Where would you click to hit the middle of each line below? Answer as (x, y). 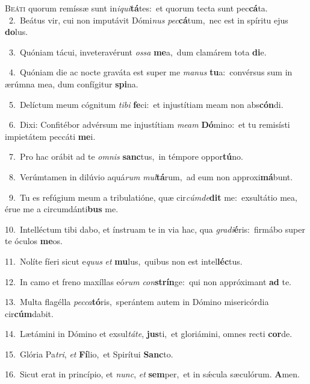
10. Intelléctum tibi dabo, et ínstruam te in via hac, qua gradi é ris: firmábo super (155, 229)
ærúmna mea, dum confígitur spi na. (72, 83)
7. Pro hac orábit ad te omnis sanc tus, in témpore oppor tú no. (126, 156)
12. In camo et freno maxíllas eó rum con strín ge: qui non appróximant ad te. (148, 281)
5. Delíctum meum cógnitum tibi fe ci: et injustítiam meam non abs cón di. (146, 104)
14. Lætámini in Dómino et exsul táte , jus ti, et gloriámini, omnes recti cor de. (149, 334)
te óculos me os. (34, 241)
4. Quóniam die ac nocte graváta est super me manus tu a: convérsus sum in (150, 72)
